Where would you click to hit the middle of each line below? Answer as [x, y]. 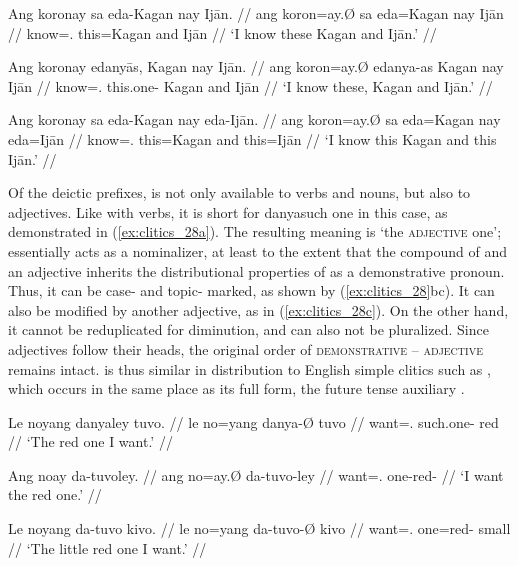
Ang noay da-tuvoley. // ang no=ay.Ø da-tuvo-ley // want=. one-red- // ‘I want [256, 474]
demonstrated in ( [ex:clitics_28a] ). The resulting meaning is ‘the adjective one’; [255, 231]
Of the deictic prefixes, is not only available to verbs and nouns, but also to [239, 192]
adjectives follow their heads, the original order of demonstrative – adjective [245, 348]
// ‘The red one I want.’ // [90, 441]
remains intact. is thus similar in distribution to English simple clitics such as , [249, 368]
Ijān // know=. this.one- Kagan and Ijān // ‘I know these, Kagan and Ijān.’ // [250, 85]
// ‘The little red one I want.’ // [107, 547]
